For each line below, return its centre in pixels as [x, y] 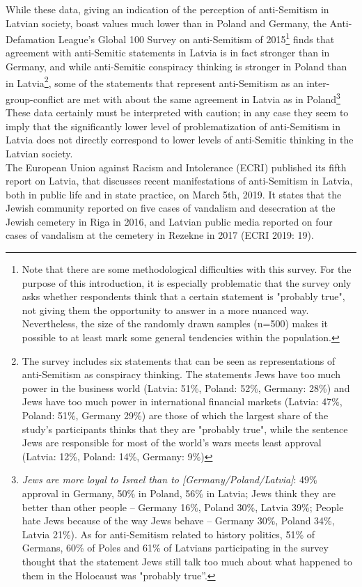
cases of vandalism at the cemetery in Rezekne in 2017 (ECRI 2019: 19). [160, 235]
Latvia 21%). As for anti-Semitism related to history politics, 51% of [168, 534]
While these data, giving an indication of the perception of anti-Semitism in [167, 9]
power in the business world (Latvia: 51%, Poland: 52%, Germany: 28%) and [186, 388]
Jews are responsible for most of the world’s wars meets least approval [172, 443]
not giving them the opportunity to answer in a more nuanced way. [165, 310]
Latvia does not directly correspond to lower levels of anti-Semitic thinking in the [180, 140]
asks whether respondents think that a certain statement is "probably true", [183, 296]
